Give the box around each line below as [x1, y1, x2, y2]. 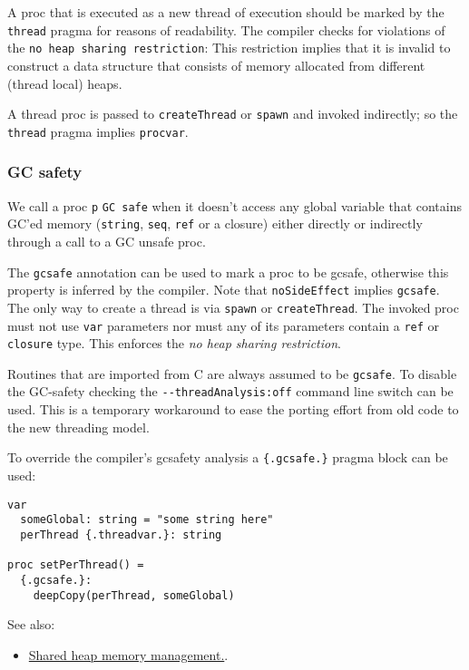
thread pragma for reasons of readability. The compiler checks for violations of [7, 20, 445, 39]
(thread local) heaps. [7, 73, 122, 92]
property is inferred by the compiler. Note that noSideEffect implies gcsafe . [7, 280, 440, 299]
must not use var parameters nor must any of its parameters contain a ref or [7, 316, 440, 335]
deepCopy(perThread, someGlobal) [33, 588, 235, 602]
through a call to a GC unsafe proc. [7, 231, 206, 250]
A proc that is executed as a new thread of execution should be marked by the [7, 3, 445, 21]
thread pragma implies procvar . [7, 121, 189, 141]
